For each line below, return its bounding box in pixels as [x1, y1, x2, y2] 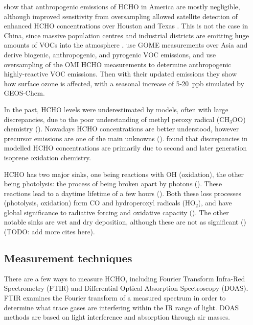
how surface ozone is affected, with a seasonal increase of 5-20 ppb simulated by [4, 78, 244, 88]
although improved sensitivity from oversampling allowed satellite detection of [4, 11, 238, 21]
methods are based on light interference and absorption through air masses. [4, 312, 230, 322]
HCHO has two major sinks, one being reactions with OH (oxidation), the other [4, 169, 244, 179]
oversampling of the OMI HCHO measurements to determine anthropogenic [4, 59, 231, 69]
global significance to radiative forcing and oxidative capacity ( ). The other [4, 207, 229, 217]
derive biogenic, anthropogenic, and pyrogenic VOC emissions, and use [4, 49, 216, 59]
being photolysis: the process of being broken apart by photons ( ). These [4, 178, 222, 189]
